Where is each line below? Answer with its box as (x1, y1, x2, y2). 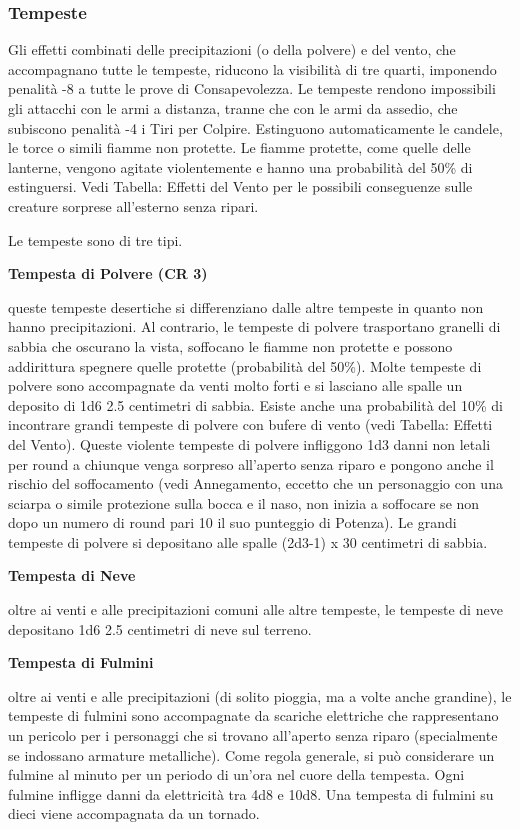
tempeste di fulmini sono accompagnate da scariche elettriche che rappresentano (8, 705, 499, 726)
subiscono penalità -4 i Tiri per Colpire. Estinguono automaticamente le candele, (8, 117, 503, 138)
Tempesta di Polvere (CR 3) (8, 263, 208, 284)
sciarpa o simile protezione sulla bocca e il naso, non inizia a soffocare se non (8, 492, 480, 513)
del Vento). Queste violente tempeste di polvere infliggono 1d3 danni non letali (8, 433, 491, 454)
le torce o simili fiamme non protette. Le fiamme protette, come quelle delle (8, 137, 471, 158)
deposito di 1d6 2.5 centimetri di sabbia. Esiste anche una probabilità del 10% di (8, 394, 503, 415)
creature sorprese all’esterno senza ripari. (8, 195, 259, 216)
